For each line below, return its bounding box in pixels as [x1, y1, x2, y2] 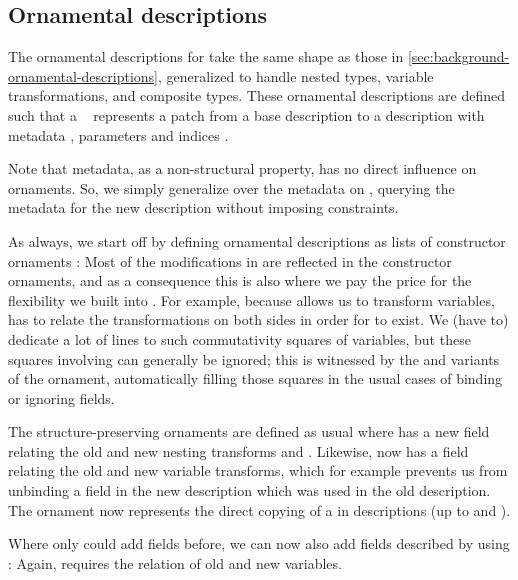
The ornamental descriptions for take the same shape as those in [8, 46, 404, 67]
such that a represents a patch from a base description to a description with [8, 104, 485, 125]
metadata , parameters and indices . [8, 124, 229, 145]
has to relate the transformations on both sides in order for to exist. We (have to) [8, 309, 509, 330]
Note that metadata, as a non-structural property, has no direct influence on [8, 158, 477, 179]
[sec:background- [407, 46, 510, 67]
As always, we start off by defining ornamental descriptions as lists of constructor [8, 230, 506, 251]
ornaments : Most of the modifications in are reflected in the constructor [8, 250, 452, 271]
